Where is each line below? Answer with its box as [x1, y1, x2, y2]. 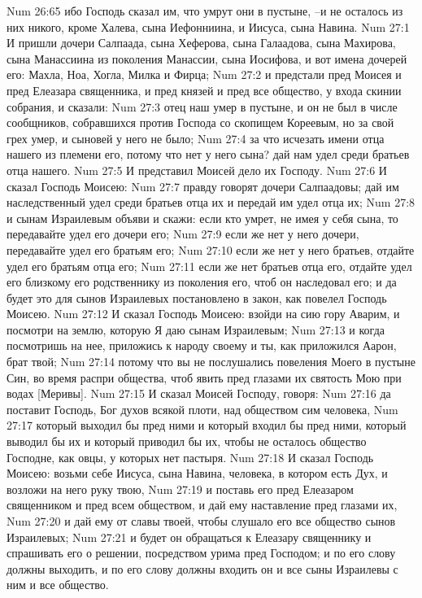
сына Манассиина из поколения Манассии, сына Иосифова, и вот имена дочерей [7, 50, 407, 67]
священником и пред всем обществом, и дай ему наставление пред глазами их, [7, 496, 398, 513]
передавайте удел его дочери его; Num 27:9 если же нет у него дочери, [7, 225, 359, 242]
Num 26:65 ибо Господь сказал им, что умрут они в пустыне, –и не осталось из [7, 2, 403, 19]
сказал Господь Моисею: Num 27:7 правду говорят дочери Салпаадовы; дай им [7, 177, 399, 194]
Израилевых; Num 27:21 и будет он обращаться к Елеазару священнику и [7, 528, 372, 545]
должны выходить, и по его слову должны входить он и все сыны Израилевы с [7, 560, 398, 577]
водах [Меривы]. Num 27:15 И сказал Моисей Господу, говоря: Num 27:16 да [7, 385, 391, 402]
